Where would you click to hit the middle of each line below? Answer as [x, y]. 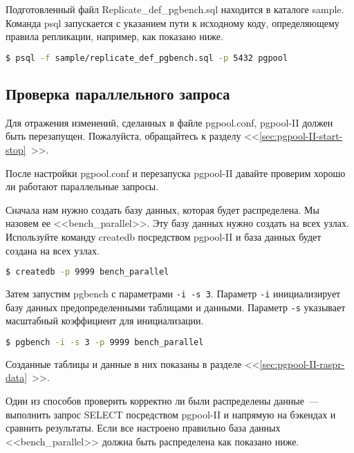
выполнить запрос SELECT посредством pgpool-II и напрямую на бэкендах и [171, 414]
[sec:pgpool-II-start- [301, 136]
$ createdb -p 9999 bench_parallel [87, 272]
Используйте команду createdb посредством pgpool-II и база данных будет [164, 237]
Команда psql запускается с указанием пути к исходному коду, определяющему [173, 22]
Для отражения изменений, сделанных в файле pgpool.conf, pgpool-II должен [169, 122]
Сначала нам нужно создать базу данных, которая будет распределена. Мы [162, 209]
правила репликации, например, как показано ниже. [114, 36]
